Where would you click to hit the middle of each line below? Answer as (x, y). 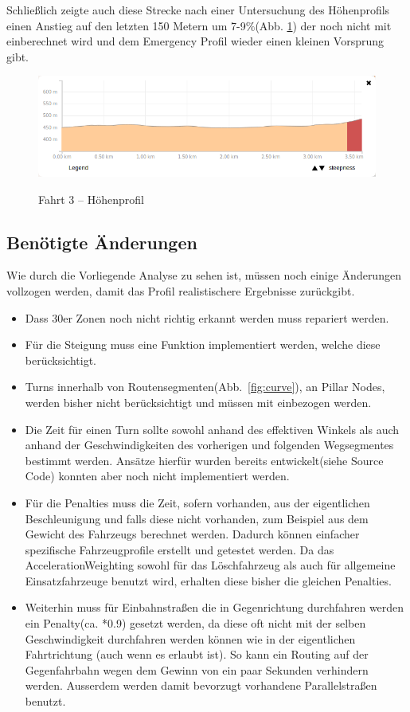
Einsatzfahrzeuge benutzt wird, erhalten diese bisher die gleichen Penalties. (208, 580)
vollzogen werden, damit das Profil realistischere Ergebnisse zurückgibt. (181, 290)
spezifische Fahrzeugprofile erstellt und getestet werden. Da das (180, 549)
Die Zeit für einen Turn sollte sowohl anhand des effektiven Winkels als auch (212, 429)
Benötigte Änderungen (102, 242)
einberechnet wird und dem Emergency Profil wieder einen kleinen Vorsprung (195, 41)
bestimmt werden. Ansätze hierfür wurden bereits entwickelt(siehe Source (204, 460)
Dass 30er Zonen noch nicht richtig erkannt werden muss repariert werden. (207, 317)
